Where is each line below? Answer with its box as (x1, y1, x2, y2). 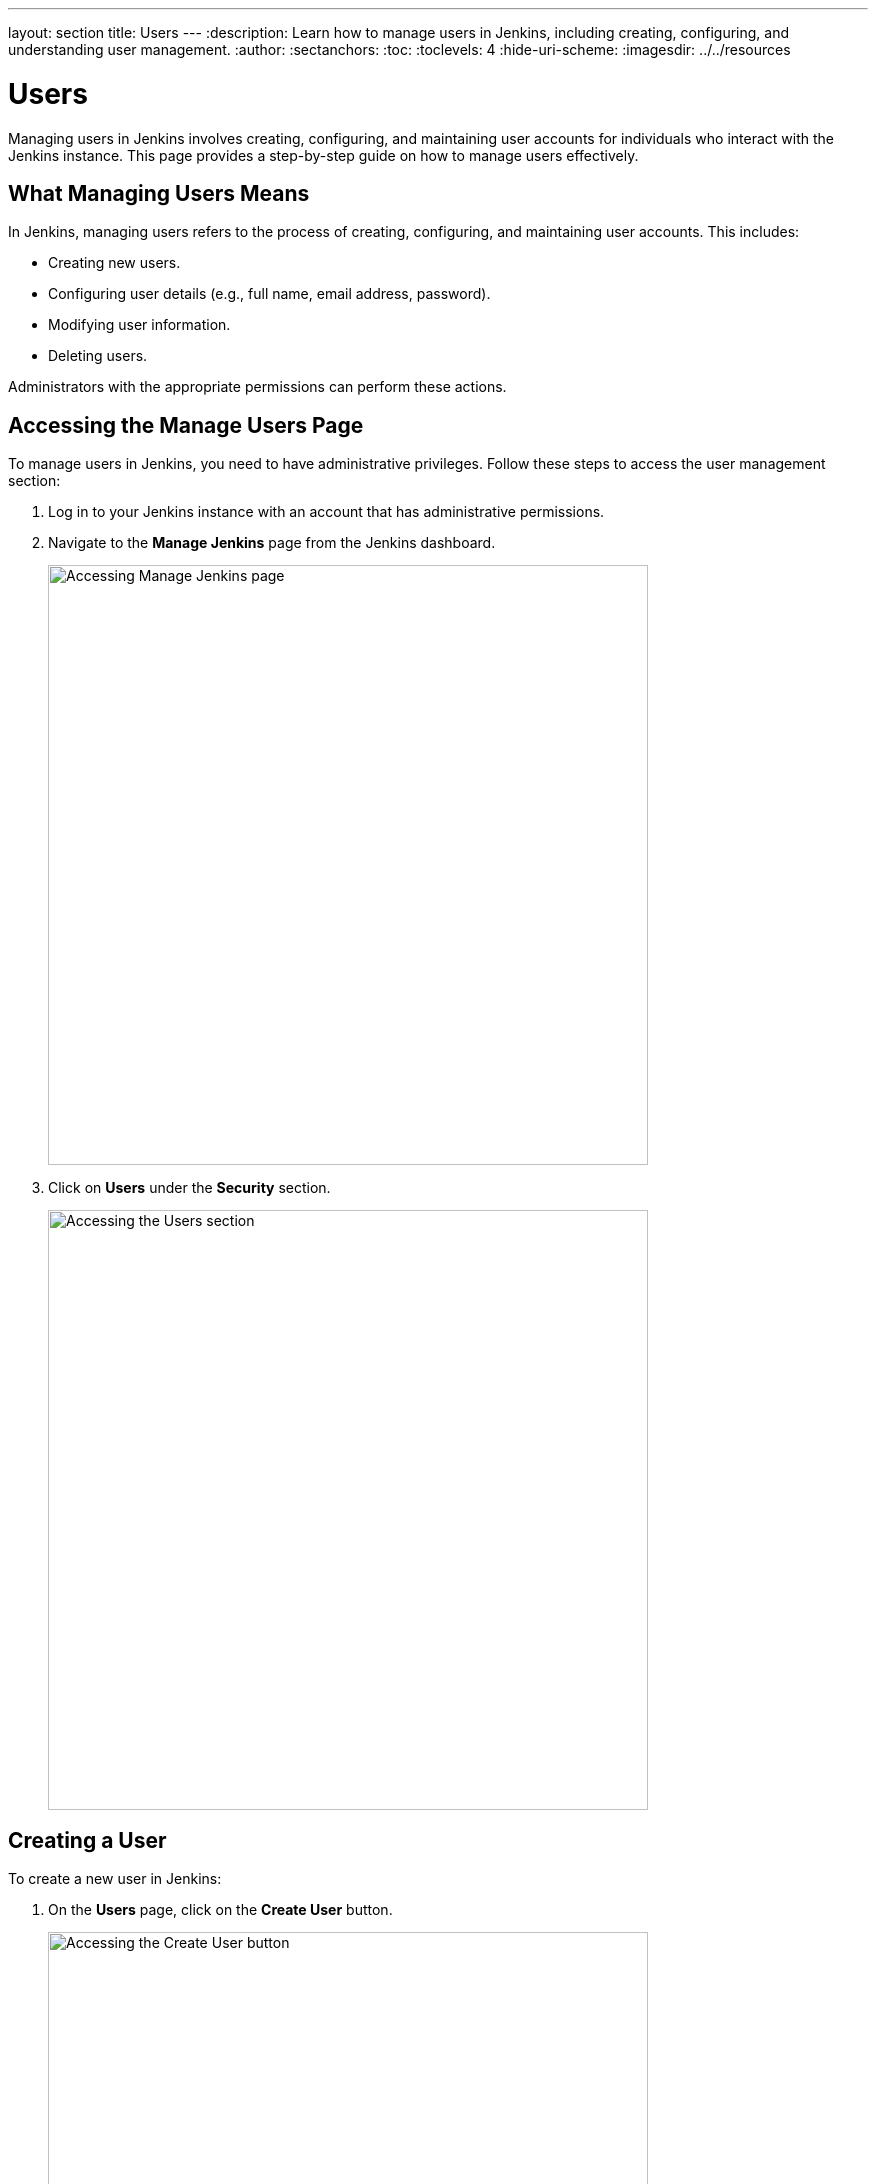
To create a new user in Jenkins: (8, 1870, 222, 1888)
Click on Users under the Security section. (48, 1179, 331, 1197)
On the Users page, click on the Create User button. (48, 1901, 393, 1919)
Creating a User (8, 1827, 167, 1853)
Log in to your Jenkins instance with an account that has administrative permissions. (48, 503, 605, 521)
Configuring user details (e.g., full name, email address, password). (48, 285, 491, 303)
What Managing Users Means (8, 180, 310, 206)
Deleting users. (48, 347, 148, 365)
